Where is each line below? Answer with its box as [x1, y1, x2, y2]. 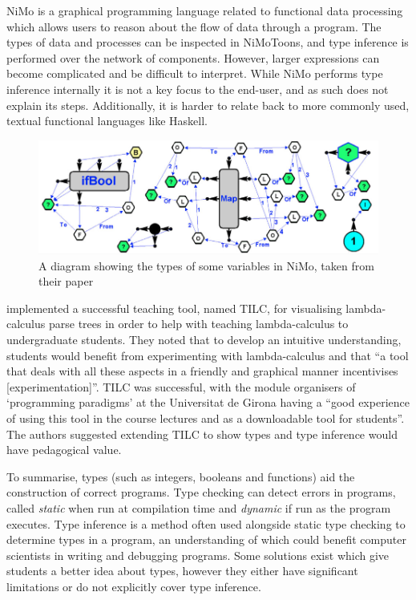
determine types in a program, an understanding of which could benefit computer [6, 531, 406, 548]
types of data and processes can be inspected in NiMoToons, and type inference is [6, 34, 409, 51]
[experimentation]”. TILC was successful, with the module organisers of [6, 378, 356, 395]
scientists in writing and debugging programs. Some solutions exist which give [6, 546, 390, 563]
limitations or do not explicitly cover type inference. [6, 578, 261, 594]
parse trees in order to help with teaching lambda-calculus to [48, 315, 349, 332]
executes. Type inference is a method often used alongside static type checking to [6, 515, 406, 532]
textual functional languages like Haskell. [6, 112, 208, 129]
